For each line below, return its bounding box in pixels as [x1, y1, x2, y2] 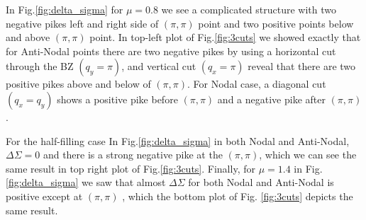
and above [6, 30, 50, 45]
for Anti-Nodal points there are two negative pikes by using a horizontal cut [6, 43, 336, 58]
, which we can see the [259, 147, 357, 162]
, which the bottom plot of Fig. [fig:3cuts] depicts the [122, 188, 353, 203]
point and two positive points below [198, 16, 354, 30]
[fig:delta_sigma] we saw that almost [6, 175, 166, 190]
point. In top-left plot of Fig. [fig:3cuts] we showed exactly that [89, 30, 361, 45]
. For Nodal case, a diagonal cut [187, 76, 326, 91]
